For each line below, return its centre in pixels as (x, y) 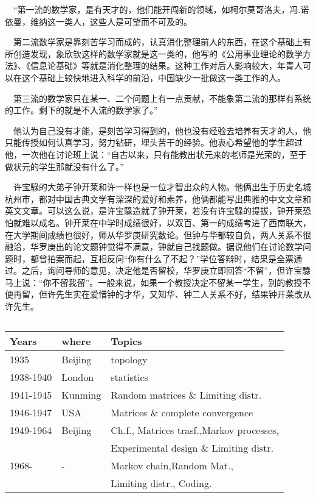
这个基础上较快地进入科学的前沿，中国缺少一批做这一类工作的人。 (153, 77)
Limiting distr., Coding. (161, 483)
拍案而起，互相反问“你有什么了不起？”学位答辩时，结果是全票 (170, 258)
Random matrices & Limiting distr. (186, 394)
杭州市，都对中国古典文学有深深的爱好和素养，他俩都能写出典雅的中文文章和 (158, 198)
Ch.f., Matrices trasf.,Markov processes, (195, 430)
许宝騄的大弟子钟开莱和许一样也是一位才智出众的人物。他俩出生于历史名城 (162, 187)
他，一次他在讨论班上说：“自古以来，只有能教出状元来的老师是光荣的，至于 (156, 154)
